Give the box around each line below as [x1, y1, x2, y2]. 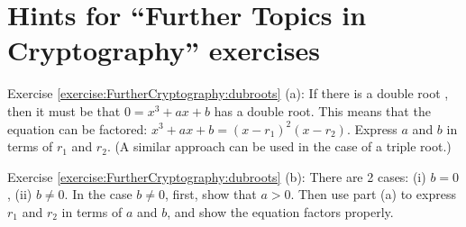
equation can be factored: [7, 119, 148, 138]
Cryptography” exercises [7, 32, 320, 68]
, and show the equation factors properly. [167, 202, 394, 221]
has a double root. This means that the [214, 101, 431, 120]
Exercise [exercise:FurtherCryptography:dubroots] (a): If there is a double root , [7, 84, 449, 103]
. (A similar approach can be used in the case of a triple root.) [106, 137, 452, 156]
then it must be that [7, 101, 121, 120]
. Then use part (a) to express [290, 185, 456, 204]
